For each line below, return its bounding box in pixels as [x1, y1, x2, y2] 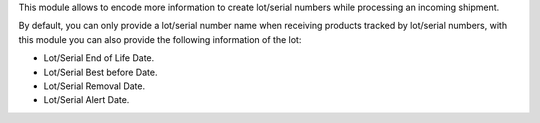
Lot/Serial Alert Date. [43, 94, 130, 106]
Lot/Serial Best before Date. [43, 66, 158, 78]
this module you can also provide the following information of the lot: [18, 33, 302, 45]
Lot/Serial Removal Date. [43, 80, 146, 92]
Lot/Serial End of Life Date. [43, 52, 155, 64]
